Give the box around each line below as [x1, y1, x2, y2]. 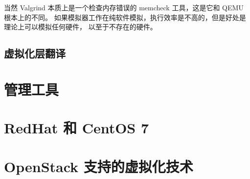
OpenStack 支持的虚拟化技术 [4, 156, 193, 176]
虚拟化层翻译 [4, 46, 66, 61]
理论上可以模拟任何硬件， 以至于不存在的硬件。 [4, 22, 157, 32]
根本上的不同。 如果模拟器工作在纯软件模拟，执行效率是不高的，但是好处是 [4, 12, 246, 22]
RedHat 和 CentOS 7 [4, 118, 149, 138]
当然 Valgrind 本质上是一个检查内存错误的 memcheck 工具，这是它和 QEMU [4, 2, 244, 12]
